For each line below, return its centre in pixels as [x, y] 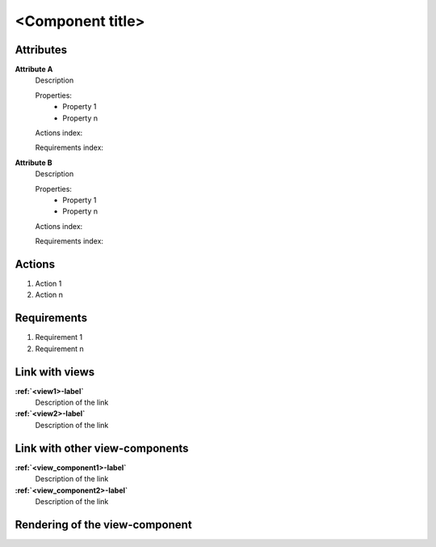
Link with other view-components [102, 448]
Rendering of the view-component [104, 525]
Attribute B [34, 163]
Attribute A [34, 70]
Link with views [55, 372]
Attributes [41, 50]
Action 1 [48, 284]
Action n [49, 295]
